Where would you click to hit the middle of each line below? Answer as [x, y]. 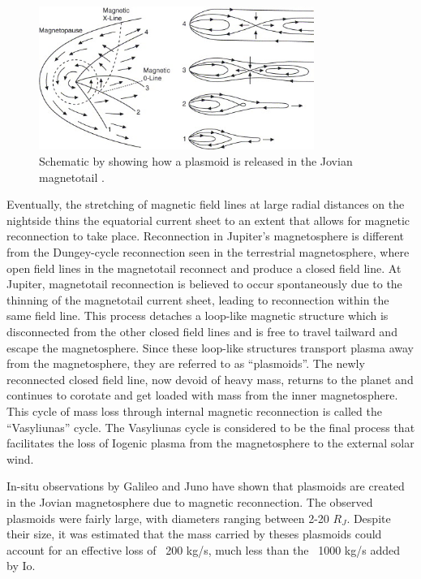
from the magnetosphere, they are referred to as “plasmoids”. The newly [186, 363]
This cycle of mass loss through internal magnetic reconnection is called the [194, 410]
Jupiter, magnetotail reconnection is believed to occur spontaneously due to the [204, 284]
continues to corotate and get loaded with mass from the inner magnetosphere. [202, 395]
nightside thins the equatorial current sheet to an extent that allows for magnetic [208, 220]
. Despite [369, 518]
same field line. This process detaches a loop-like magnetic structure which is [198, 315]
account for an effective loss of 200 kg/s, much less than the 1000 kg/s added [203, 549]
